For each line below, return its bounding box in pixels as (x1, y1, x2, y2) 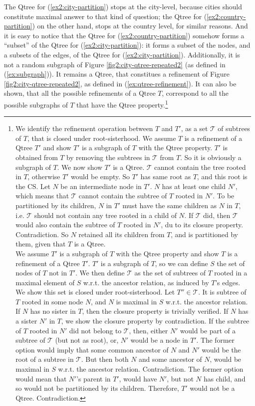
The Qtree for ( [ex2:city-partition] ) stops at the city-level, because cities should (4, 1, 242, 11)
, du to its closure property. (161, 219, 243, 230)
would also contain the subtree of (15, 219, 115, 230)
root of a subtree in (15, 354, 74, 364)
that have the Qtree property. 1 (76, 98, 168, 109)
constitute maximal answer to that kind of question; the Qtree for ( (4, 11, 207, 21)
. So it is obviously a (180, 152, 242, 162)
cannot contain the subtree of (78, 190, 167, 201)
